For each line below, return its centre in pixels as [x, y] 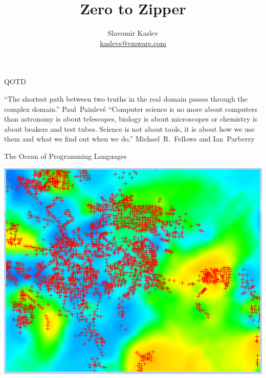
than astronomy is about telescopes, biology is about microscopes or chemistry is [131, 119]
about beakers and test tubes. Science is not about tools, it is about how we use [129, 128]
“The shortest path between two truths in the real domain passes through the [126, 98]
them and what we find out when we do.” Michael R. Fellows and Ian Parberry [129, 139]
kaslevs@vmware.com [133, 43]
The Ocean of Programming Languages [65, 156]
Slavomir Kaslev [133, 33]
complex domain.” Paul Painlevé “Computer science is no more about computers [131, 109]
